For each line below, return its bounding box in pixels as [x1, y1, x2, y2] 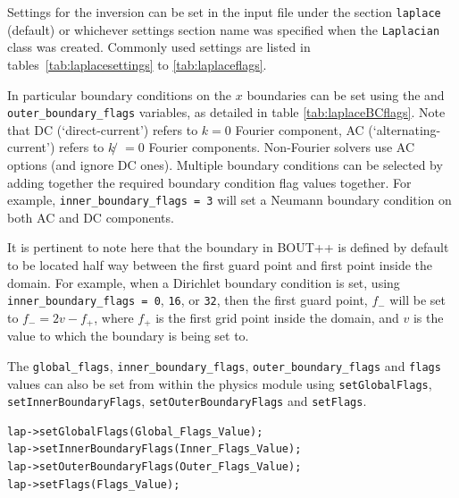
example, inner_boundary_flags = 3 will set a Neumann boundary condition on [7, 190, 452, 209]
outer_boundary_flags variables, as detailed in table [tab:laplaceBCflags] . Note [7, 103, 446, 122]
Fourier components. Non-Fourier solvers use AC [148, 138, 414, 156]
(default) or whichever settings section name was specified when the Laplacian [7, 20, 440, 38]
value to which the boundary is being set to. [7, 326, 249, 345]
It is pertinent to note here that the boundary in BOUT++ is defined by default [7, 238, 449, 257]
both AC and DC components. [7, 207, 174, 226]
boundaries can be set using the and [246, 85, 445, 104]
